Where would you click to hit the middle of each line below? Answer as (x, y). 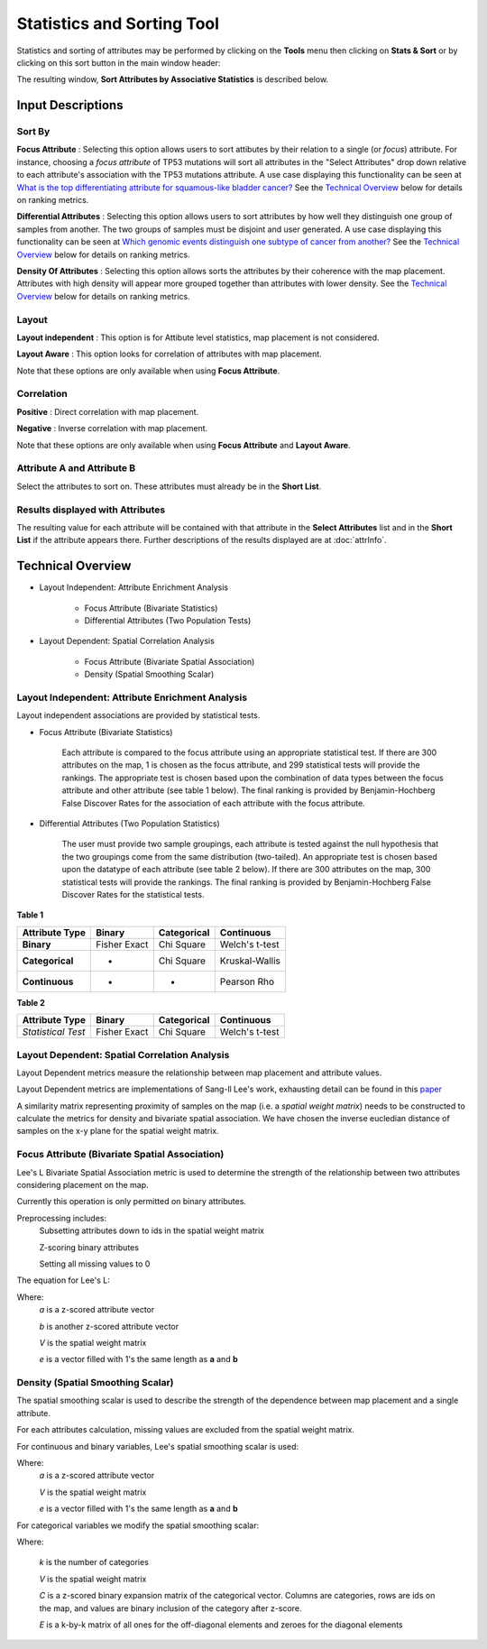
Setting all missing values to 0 (95, 1264)
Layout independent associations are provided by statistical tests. (138, 715)
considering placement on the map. (83, 1185)
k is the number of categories (94, 1562)
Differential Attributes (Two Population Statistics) (129, 824)
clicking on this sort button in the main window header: (119, 62)
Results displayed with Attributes (91, 510)
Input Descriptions (70, 105)
